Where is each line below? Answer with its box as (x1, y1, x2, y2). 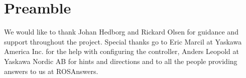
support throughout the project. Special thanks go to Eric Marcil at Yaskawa (4, 36, 242, 46)
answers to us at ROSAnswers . (4, 65, 98, 76)
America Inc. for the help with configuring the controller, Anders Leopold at (4, 46, 239, 56)
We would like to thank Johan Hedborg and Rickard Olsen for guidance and (4, 26, 238, 37)
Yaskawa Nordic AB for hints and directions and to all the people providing (4, 55, 237, 66)
